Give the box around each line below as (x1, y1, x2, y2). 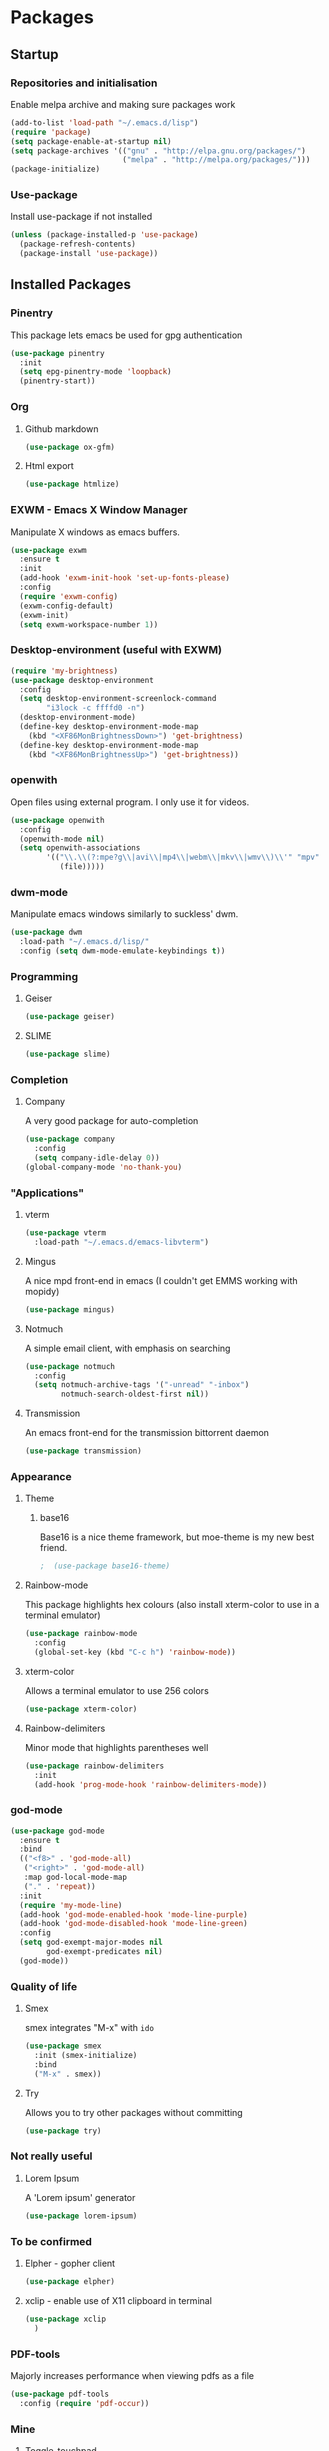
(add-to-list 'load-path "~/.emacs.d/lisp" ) (10, 117, 199, 128)
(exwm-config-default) (19, 601, 114, 611)
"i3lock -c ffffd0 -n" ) (46, 703, 145, 713)
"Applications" (10, 1186, 85, 1200)
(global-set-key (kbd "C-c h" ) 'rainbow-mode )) (34, 1647, 237, 1658)
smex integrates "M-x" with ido (24, 2022, 155, 2034)
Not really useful (10, 2149, 93, 2163)
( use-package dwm (10, 927, 83, 938)
